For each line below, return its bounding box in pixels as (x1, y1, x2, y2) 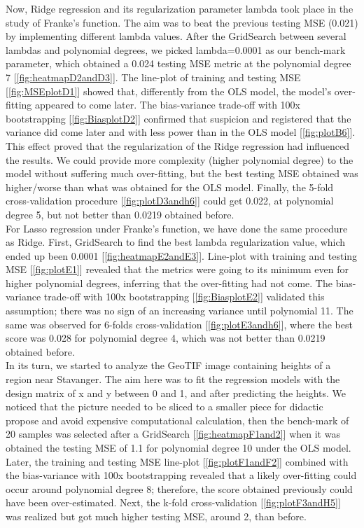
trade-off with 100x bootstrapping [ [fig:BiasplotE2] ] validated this (43, 289, 325, 304)
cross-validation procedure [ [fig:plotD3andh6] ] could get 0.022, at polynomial (6, 193, 334, 208)
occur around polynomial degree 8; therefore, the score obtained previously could (6, 481, 353, 496)
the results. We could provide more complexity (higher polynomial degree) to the (6, 152, 353, 167)
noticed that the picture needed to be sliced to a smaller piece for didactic (6, 399, 323, 414)
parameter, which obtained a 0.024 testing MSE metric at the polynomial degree (6, 56, 351, 71)
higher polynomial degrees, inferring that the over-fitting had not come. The (6, 275, 332, 290)
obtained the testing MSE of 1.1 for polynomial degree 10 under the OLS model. (6, 440, 351, 454)
